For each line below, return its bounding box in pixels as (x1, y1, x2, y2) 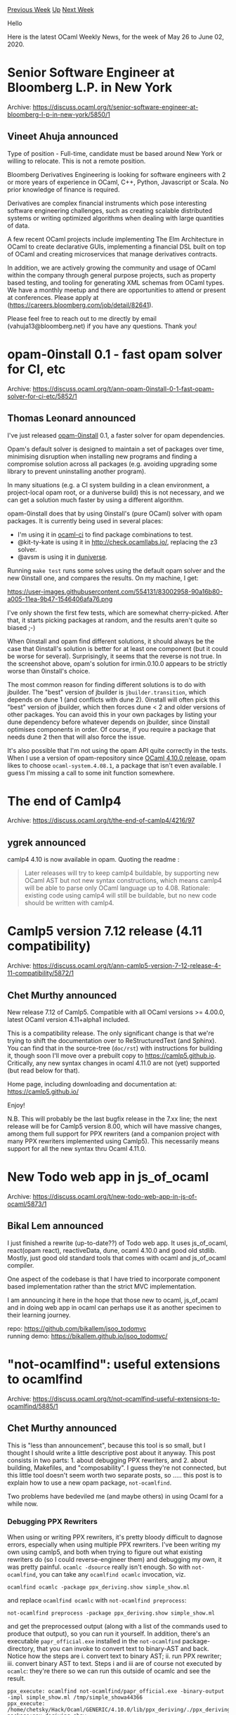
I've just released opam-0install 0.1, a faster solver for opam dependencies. (7, 431, 225, 440)
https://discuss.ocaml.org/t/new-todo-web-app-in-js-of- (32, 1192, 197, 1200)
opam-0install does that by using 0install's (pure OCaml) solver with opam (7, 509, 223, 518)
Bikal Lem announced (7, 1220, 104, 1232)
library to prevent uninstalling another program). (7, 467, 146, 475)
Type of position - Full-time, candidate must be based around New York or (7, 149, 223, 157)
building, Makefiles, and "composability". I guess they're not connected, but (7, 1463, 227, 1472)
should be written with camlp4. (24, 899, 114, 907)
